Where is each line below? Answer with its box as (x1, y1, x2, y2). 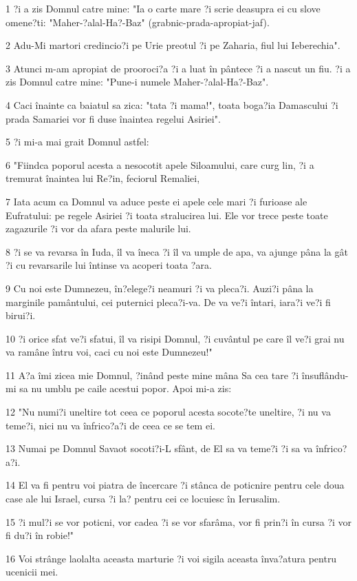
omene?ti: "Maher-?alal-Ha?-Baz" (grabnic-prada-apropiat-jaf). (6, 14, 270, 29)
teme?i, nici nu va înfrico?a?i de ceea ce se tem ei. (6, 418, 215, 432)
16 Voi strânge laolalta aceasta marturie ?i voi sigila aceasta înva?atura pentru (6, 551, 337, 565)
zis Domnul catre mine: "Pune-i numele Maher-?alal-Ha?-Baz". (6, 74, 269, 89)
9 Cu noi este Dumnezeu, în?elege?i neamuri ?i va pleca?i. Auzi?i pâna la (6, 281, 314, 295)
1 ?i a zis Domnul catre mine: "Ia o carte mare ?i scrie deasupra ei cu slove (6, 1, 321, 15)
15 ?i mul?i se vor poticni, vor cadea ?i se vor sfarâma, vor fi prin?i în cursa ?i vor (6, 514, 352, 529)
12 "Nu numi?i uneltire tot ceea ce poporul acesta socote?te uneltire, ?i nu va (6, 405, 331, 419)
